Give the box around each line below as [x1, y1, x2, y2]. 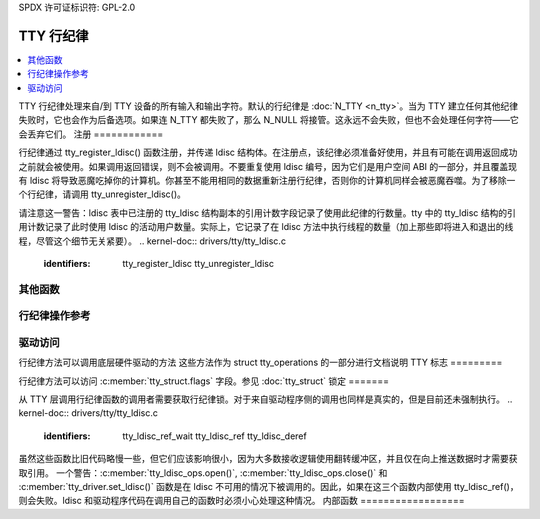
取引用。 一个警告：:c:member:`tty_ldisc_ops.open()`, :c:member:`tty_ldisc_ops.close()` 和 [18, 466, 388, 479]
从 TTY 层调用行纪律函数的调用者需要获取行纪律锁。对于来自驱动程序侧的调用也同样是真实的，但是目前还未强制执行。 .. [18, 393, 513, 405]
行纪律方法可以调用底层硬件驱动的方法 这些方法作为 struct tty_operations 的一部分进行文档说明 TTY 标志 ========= [18, 356, 503, 369]
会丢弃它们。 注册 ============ [18, 128, 164, 140]
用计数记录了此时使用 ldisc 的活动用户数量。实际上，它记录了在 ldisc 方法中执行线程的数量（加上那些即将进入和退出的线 [18, 221, 514, 233]
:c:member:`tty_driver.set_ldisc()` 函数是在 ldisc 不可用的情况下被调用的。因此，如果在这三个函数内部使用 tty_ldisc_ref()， [18, 480, 519, 492]
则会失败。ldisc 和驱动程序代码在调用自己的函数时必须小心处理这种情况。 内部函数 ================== [18, 495, 465, 507]
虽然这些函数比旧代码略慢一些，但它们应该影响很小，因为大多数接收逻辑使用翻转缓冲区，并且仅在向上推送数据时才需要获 [18, 453, 518, 465]
